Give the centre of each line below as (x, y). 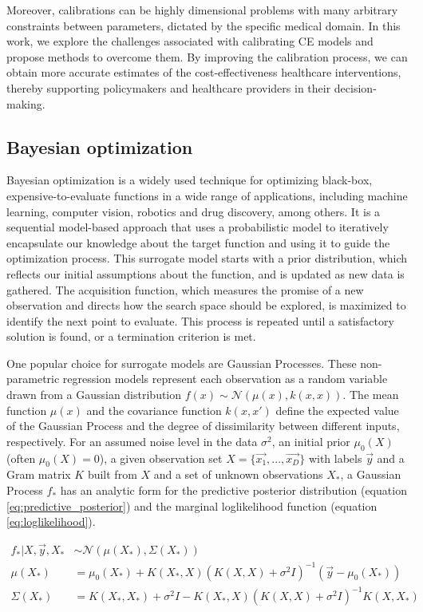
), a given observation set (161, 458)
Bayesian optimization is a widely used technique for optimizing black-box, (190, 180)
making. (26, 103)
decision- (355, 87)
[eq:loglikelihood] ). (51, 521)
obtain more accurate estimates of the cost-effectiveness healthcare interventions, (204, 72)
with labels (335, 458)
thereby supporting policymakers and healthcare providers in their (169, 87)
